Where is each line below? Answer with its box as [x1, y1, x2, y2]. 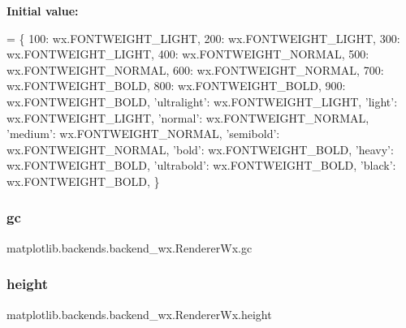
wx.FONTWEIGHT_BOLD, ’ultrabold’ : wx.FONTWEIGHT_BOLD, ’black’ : [6, 157, 396, 174]
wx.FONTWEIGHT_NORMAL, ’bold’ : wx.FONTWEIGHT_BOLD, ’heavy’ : [6, 140, 394, 158]
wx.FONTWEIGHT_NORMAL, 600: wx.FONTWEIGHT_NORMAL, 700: [6, 61, 384, 78]
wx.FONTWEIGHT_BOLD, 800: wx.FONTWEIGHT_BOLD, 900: [6, 77, 346, 94]
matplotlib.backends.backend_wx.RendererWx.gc [6, 239, 253, 256]
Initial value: [6, 2, 79, 19]
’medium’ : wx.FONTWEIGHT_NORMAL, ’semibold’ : [6, 125, 280, 142]
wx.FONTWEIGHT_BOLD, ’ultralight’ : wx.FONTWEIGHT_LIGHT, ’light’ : [6, 93, 398, 110]
